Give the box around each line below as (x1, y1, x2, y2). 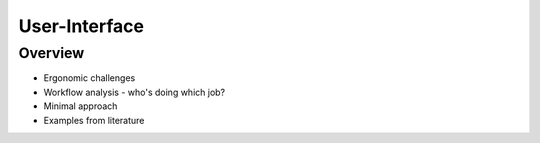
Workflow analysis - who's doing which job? (43, 86, 226, 98)
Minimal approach (43, 100, 118, 112)
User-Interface (18, 15, 145, 37)
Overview (18, 44, 85, 62)
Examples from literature (43, 114, 145, 126)
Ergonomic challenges (43, 72, 136, 84)
